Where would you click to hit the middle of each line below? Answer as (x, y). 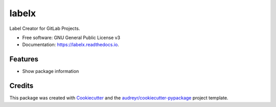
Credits (21, 86)
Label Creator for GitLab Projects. (45, 28)
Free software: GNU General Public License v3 (71, 38)
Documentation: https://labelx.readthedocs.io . (71, 45)
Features (24, 59)
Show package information (51, 72)
